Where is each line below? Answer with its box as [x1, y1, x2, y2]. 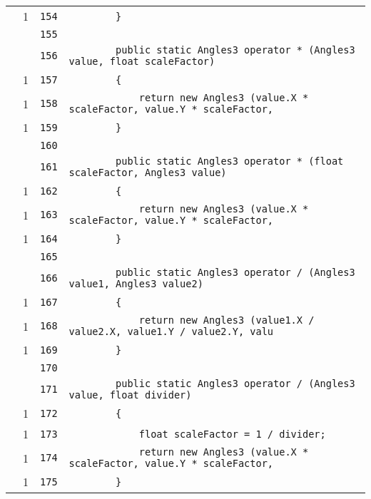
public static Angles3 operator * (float [116, 155, 344, 167]
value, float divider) [68, 389, 192, 401]
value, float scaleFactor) [68, 56, 215, 67]
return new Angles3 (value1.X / [138, 314, 315, 326]
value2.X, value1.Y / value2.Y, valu [68, 326, 274, 337]
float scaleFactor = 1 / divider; [138, 428, 326, 440]
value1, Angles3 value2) [68, 278, 203, 289]
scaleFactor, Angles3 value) [68, 167, 227, 178]
